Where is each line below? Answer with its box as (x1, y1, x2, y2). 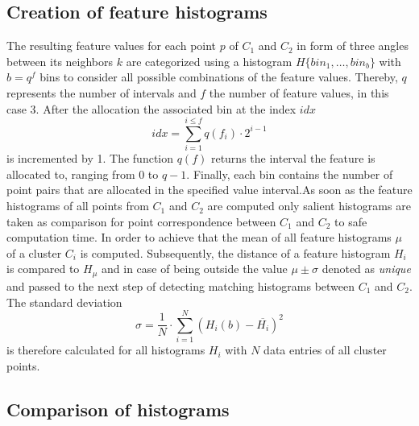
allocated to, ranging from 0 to (6, 165, 159, 182)
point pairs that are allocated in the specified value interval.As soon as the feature (6, 181, 413, 198)
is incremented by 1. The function (6, 150, 174, 167)
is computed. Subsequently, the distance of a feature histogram (80, 244, 391, 261)
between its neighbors (6, 52, 114, 69)
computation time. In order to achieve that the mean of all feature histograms (6, 229, 392, 246)
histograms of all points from (6, 197, 149, 214)
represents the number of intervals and (6, 84, 197, 101)
